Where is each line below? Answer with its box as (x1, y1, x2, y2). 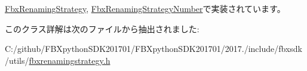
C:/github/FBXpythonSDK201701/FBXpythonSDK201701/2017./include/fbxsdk (5, 42, 302, 55)
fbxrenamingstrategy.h (29, 54, 110, 66)
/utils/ (5, 54, 29, 66)
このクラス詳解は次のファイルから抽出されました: (5, 22, 199, 35)
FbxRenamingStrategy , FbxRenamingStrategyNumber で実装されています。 (5, 2, 285, 14)
